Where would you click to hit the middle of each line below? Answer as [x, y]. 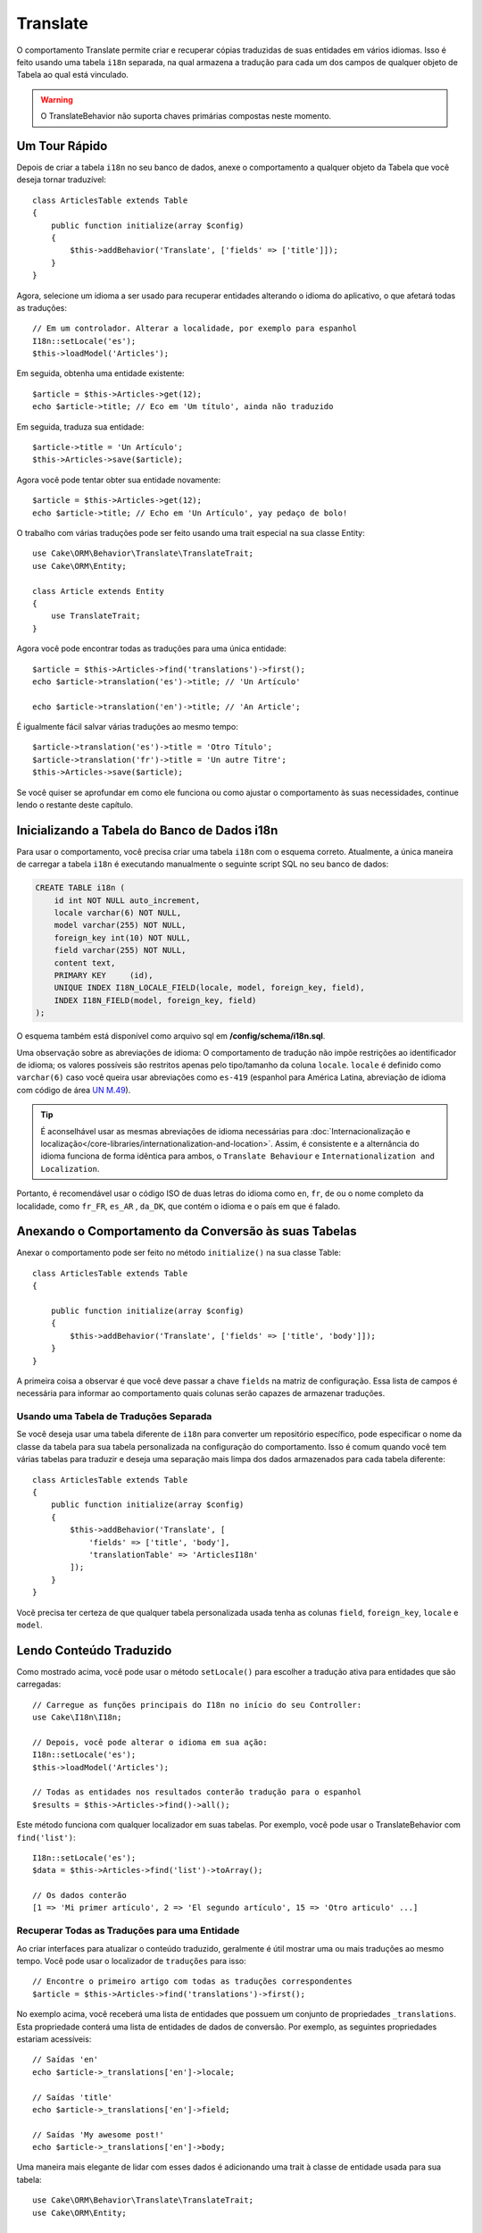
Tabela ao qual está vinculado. [73, 75]
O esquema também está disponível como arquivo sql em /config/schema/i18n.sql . [171, 1036]
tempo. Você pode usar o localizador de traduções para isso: [132, 1961]
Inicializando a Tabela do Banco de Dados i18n [147, 830]
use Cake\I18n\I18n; [77, 1717]
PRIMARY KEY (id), [104, 975]
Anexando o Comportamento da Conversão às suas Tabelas [187, 1231]
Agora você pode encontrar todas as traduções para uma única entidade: [152, 648]
